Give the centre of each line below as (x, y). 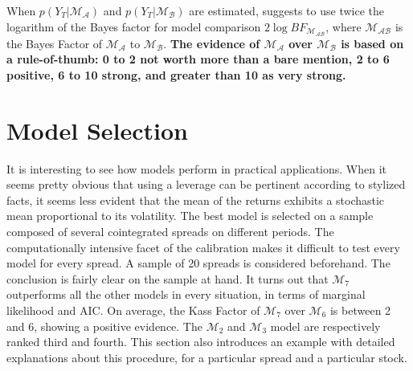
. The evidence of (212, 43)
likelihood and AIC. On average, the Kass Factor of (133, 310)
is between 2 (360, 310)
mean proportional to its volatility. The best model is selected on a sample (190, 216)
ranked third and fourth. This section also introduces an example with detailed (201, 342)
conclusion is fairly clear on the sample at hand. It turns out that (168, 278)
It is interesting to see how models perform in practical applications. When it (197, 168)
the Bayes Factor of (55, 43)
